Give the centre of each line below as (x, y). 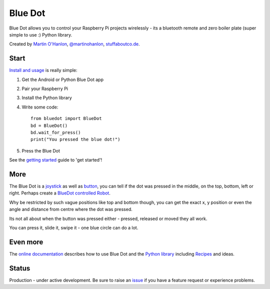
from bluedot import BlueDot (66, 118)
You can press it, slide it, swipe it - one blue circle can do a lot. (74, 228)
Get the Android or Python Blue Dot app (62, 79)
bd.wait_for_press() (56, 132)
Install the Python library (47, 98)
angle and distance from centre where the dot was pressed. (71, 209)
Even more (26, 242)
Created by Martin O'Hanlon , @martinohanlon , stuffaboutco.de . (74, 44)
